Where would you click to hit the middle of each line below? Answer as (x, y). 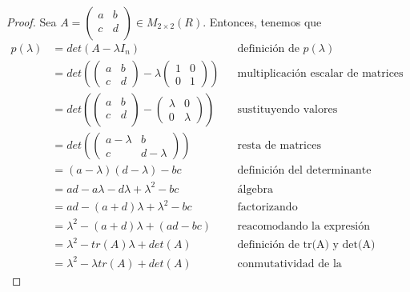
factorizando (267, 208)
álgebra (255, 189)
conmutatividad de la (289, 264)
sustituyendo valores (287, 110)
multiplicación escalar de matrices (320, 74)
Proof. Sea (32, 22)
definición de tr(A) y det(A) (306, 245)
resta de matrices (279, 146)
